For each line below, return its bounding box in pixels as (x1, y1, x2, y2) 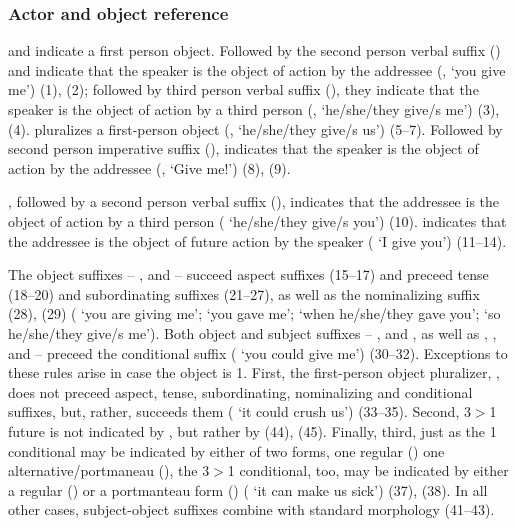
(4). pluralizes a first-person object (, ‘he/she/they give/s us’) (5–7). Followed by (8, 118, 503, 139)
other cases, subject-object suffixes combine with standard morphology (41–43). (8, 499, 495, 520)
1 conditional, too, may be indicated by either (227, 460, 509, 481)
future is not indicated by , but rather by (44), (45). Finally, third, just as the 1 (8, 420, 497, 441)
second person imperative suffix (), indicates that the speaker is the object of (8, 138, 479, 159)
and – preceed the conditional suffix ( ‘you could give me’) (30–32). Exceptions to (8, 342, 508, 363)
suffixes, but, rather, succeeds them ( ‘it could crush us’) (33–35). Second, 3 (8, 401, 471, 422)
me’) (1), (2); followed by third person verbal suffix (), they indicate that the (8, 79, 479, 100)
